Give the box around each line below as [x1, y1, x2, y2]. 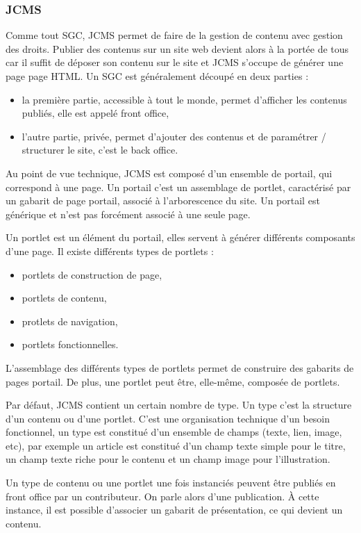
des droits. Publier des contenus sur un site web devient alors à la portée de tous [6, 41, 349, 56]
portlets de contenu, [22, 290, 107, 305]
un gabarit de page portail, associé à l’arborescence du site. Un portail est [6, 193, 320, 208]
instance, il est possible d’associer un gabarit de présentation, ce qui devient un [6, 502, 343, 517]
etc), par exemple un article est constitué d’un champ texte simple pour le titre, [6, 438, 346, 452]
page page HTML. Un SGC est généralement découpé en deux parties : [6, 69, 309, 83]
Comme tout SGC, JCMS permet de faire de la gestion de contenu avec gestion [6, 28, 343, 42]
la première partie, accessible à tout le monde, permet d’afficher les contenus [22, 92, 347, 106]
